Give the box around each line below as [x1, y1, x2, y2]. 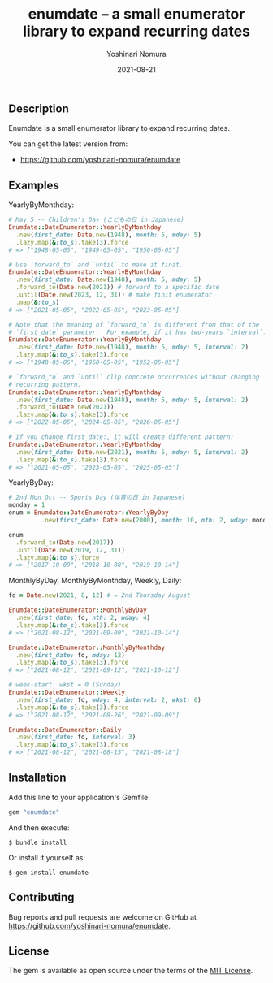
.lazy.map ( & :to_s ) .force [15, 553, 100, 561]
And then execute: [8, 822, 70, 833]
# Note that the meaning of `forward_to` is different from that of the [8, 320, 260, 329]
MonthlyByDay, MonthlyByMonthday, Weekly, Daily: [8, 576, 182, 586]
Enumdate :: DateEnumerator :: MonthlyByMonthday [8, 643, 165, 652]
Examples [8, 178, 59, 192]
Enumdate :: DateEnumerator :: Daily [8, 725, 122, 734]
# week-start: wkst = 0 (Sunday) [8, 681, 122, 689]
